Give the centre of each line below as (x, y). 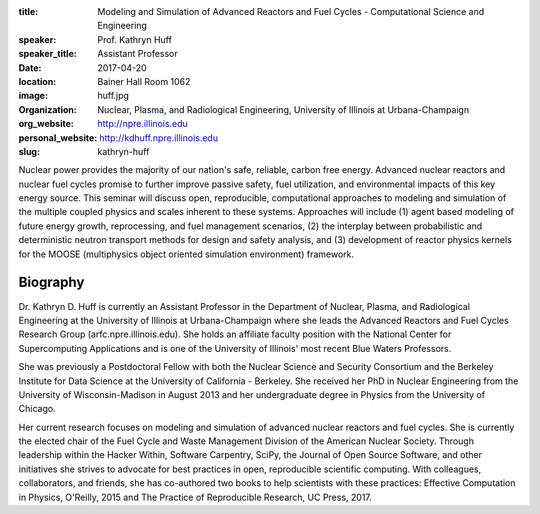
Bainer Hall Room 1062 (144, 81)
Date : (30, 67)
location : (37, 81)
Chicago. (37, 409)
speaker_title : (47, 54)
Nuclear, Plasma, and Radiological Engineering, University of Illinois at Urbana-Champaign (283, 109)
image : (33, 96)
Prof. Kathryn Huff (134, 39)
